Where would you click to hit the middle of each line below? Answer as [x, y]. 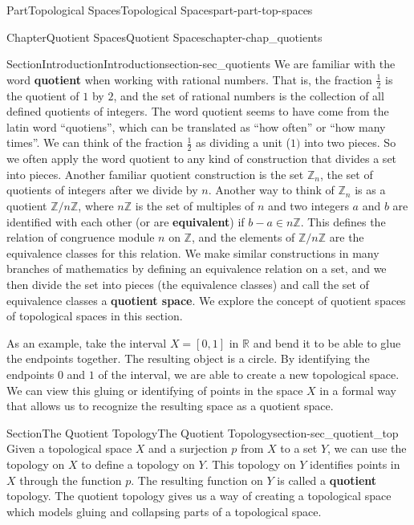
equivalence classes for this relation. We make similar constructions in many [193, 252]
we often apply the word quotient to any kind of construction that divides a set [202, 159]
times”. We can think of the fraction [95, 142]
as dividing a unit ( [244, 142]
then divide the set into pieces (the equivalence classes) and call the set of [188, 284]
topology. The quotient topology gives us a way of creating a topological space [199, 496]
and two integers [308, 206]
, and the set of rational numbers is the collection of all [249, 95]
